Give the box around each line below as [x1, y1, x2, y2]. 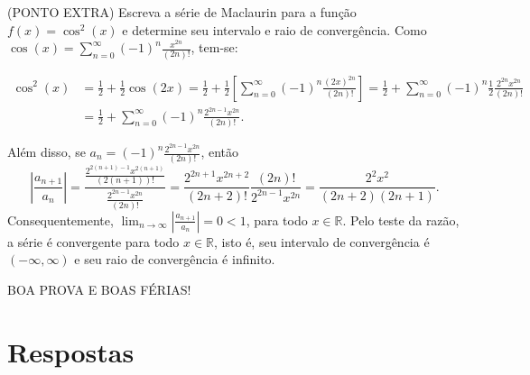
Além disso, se [7, 142, 86, 161]
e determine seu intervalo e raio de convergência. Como [122, 20, 427, 39]
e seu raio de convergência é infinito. [74, 250, 275, 269]
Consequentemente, [7, 210, 114, 229]
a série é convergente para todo [7, 232, 180, 251]
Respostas [7, 333, 135, 370]
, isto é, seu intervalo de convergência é [214, 232, 430, 251]
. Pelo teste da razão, [342, 210, 460, 229]
